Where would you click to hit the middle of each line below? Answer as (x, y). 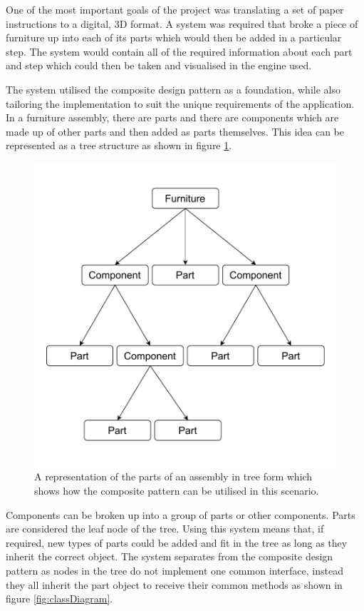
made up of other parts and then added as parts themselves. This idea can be (175, 131)
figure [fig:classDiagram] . (59, 599)
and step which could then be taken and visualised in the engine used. (159, 65)
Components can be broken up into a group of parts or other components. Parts (181, 514)
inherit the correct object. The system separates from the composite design (170, 556)
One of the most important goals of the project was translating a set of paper (175, 9)
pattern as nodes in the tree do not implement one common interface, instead (175, 570)
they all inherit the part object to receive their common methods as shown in (174, 584)
